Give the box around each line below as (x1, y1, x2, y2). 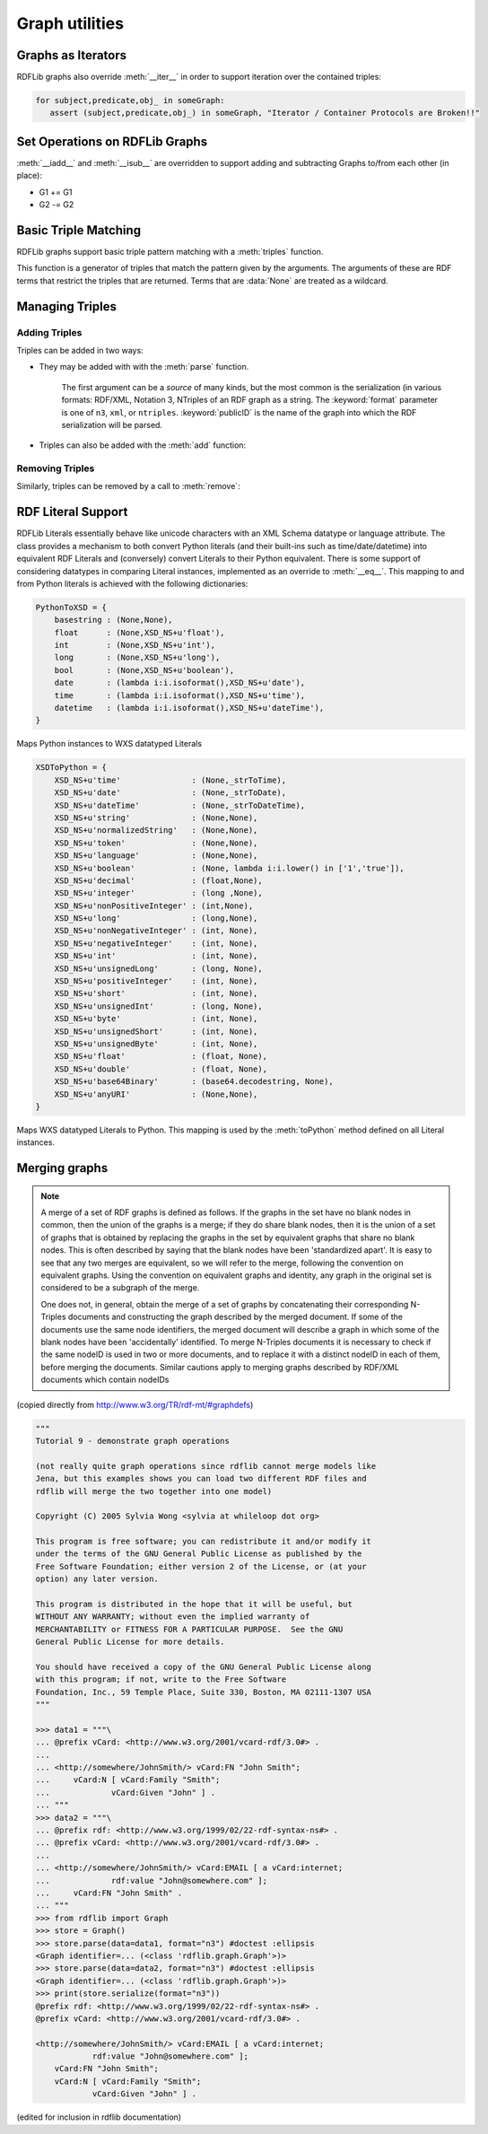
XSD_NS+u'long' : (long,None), (54, 914, 258, 923)
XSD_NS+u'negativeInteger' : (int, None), (54, 938, 258, 949)
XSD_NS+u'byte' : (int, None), (54, 1014, 258, 1024)
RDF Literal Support (16, 504, 128, 520)
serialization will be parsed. (61, 419, 163, 430)
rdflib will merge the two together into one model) (35, 1486, 273, 1496)
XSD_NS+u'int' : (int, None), (54, 951, 258, 961)
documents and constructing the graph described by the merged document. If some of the (67, 1311, 404, 1323)
